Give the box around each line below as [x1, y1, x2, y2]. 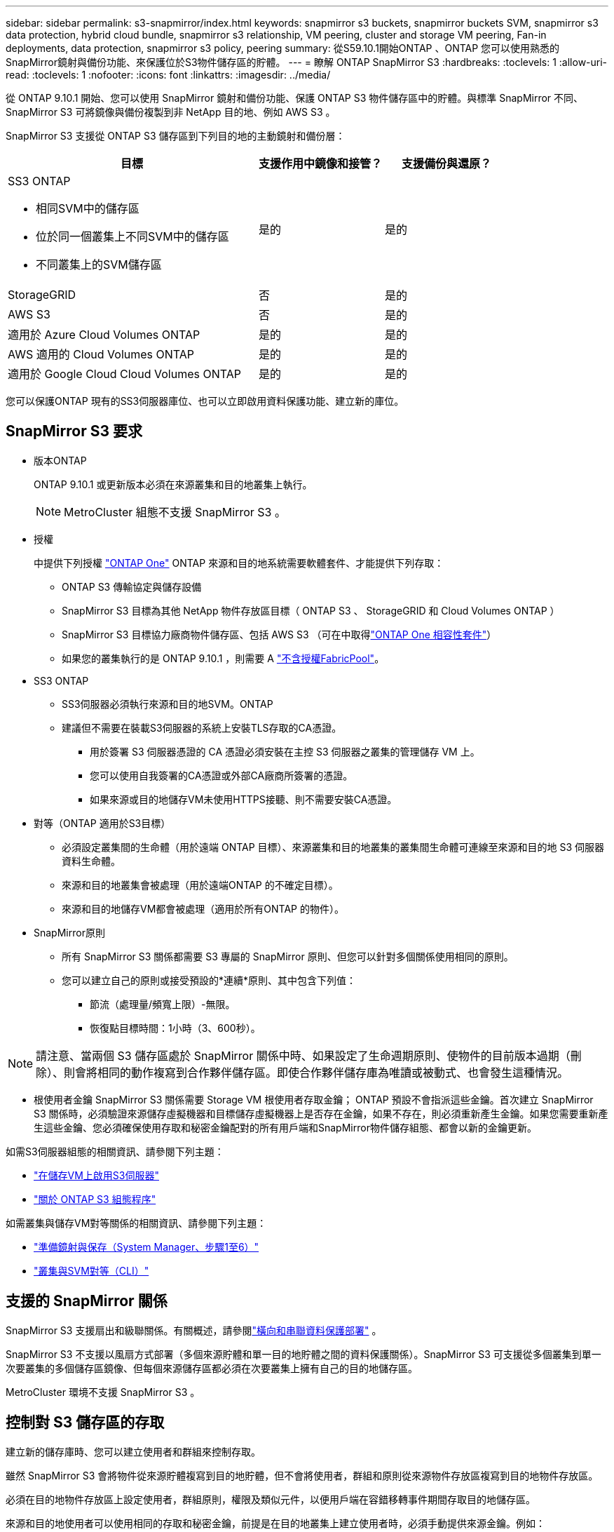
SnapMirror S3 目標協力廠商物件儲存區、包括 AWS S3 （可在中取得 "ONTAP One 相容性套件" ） [62, 628, 497, 640]
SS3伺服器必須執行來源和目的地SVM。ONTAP [62, 697, 273, 710]
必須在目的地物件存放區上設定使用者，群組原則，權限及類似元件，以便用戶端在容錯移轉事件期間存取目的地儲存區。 [6, 1493, 535, 1505]
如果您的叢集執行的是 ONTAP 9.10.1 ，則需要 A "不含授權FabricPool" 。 [62, 652, 385, 664]
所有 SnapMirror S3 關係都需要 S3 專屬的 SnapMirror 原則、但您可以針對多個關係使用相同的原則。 [62, 950, 514, 962]
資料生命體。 [62, 854, 121, 867]
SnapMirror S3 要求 [6, 422, 142, 441]
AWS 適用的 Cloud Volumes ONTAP [8, 347, 195, 361]
